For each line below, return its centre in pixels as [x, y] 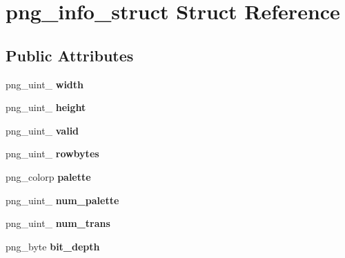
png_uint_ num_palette [62, 200]
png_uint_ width [45, 84]
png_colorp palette [48, 176]
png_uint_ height [46, 107]
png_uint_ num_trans [58, 223]
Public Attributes [70, 55]
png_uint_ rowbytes [52, 153]
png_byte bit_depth [53, 246]
